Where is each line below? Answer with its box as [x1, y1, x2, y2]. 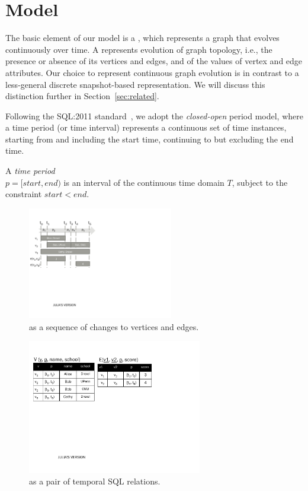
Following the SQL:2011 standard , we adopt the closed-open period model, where [5, 109, 303, 122]
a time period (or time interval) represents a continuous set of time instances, [5, 121, 287, 134]
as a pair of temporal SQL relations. [29, 475, 161, 487]
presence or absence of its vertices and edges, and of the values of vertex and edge [5, 55, 303, 67]
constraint [5, 188, 42, 200]
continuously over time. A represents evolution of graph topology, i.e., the [5, 43, 272, 55]
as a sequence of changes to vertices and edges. [29, 320, 199, 332]
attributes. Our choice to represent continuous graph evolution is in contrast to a [5, 66, 299, 78]
